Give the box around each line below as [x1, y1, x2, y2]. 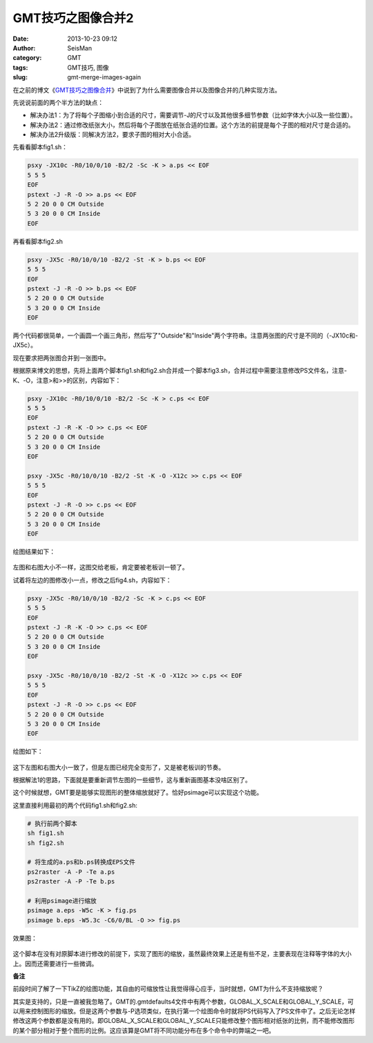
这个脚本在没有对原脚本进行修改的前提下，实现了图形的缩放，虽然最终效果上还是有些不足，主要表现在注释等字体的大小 [12, 950, 352, 958]
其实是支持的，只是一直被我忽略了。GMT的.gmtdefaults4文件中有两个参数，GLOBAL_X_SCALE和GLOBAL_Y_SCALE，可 [12, 997, 354, 1006]
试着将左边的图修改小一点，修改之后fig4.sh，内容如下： [12, 576, 172, 584]
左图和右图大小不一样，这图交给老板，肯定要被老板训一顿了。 [12, 563, 189, 572]
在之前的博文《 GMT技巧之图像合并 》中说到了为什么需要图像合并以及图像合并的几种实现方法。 [12, 86, 281, 94]
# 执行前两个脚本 [27, 819, 77, 828]
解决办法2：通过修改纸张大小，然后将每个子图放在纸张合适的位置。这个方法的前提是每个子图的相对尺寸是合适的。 [30, 121, 355, 129]
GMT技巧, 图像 [67, 63, 110, 72]
